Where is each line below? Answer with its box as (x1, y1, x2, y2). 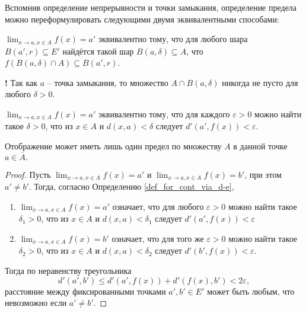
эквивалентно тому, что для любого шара (98, 33, 248, 45)
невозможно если (5, 296, 67, 309)
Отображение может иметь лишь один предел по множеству (5, 140, 222, 152)
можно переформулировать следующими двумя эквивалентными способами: (5, 12, 279, 25)
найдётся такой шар (62, 44, 134, 57)
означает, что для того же (111, 232, 204, 244)
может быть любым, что (207, 285, 295, 297)
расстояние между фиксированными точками (5, 285, 166, 297)
